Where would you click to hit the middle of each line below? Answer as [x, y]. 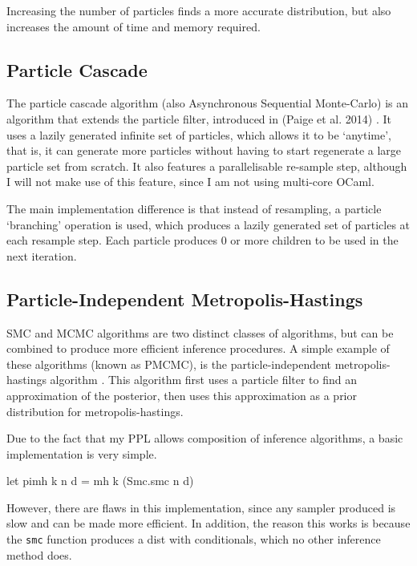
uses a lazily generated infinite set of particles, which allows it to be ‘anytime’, [199, 134]
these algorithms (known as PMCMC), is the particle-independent [169, 364]
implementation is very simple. [82, 453]
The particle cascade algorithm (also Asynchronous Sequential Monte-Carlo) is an [208, 103]
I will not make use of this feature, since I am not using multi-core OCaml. [190, 182]
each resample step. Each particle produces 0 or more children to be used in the [202, 240]
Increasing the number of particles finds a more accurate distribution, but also [199, 10]
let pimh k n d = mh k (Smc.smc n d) [100, 481]
